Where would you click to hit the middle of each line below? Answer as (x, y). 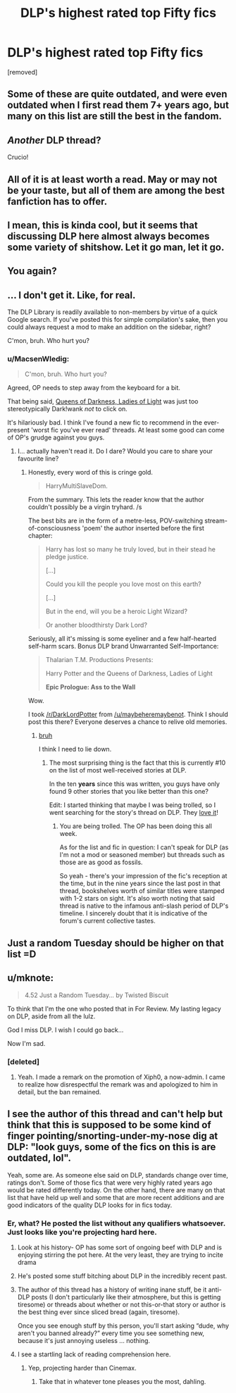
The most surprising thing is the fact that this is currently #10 (137, 763)
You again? (32, 271)
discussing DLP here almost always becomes (108, 236)
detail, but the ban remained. (59, 1092)
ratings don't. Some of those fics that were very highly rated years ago (110, 1182)
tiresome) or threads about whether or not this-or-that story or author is (122, 1305)
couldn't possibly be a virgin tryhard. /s (85, 507)
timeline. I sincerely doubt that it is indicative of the (133, 913)
